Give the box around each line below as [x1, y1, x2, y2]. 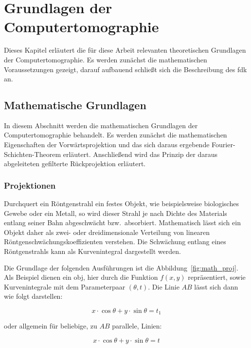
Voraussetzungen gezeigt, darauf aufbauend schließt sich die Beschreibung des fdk [4, 64, 247, 74]
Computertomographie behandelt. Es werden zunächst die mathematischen [4, 130, 227, 140]
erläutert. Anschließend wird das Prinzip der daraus [63, 149, 217, 159]
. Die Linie [148, 281, 179, 291]
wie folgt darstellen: [4, 291, 63, 301]
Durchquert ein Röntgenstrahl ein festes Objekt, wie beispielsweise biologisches [4, 198, 239, 209]
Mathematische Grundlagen [4, 97, 146, 113]
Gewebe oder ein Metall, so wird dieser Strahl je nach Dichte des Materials [4, 208, 227, 218]
